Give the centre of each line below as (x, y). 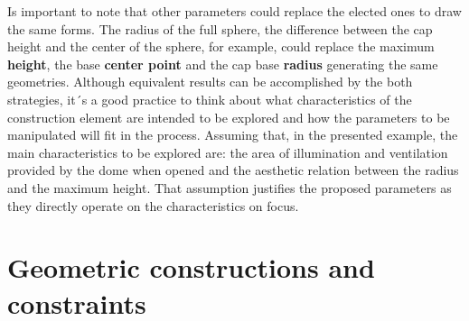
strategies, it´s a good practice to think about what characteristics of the (210, 99)
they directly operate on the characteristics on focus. (153, 205)
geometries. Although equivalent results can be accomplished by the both (210, 82)
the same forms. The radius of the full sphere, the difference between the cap (220, 28)
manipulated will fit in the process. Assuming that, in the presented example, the (233, 135)
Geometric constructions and (191, 267)
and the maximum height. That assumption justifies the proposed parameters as (230, 187)
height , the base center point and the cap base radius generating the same (223, 64)
